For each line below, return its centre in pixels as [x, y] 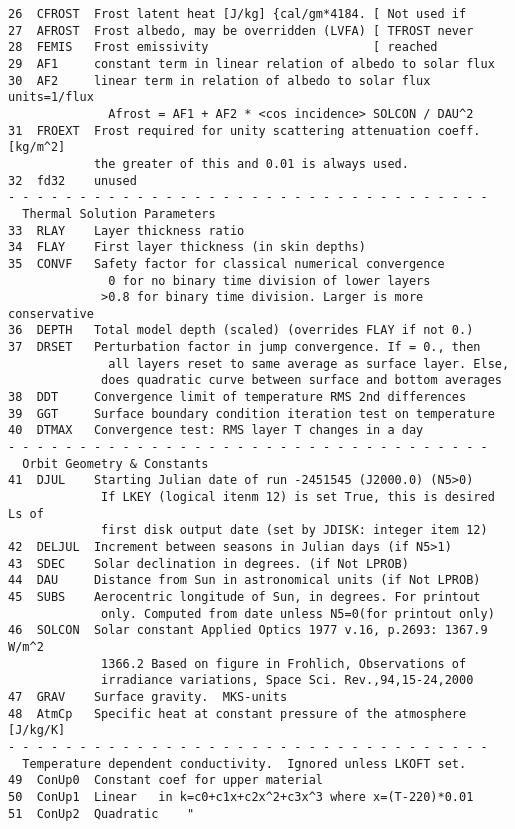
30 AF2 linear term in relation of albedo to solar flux [219, 80]
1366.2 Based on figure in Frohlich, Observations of [284, 663]
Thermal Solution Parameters [119, 213]
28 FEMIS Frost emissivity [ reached [223, 47]
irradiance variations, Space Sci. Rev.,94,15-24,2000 [287, 680]
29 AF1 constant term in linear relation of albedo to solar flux [251, 63]
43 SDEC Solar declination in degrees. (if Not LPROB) [208, 563]
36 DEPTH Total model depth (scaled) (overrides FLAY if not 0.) [241, 330]
